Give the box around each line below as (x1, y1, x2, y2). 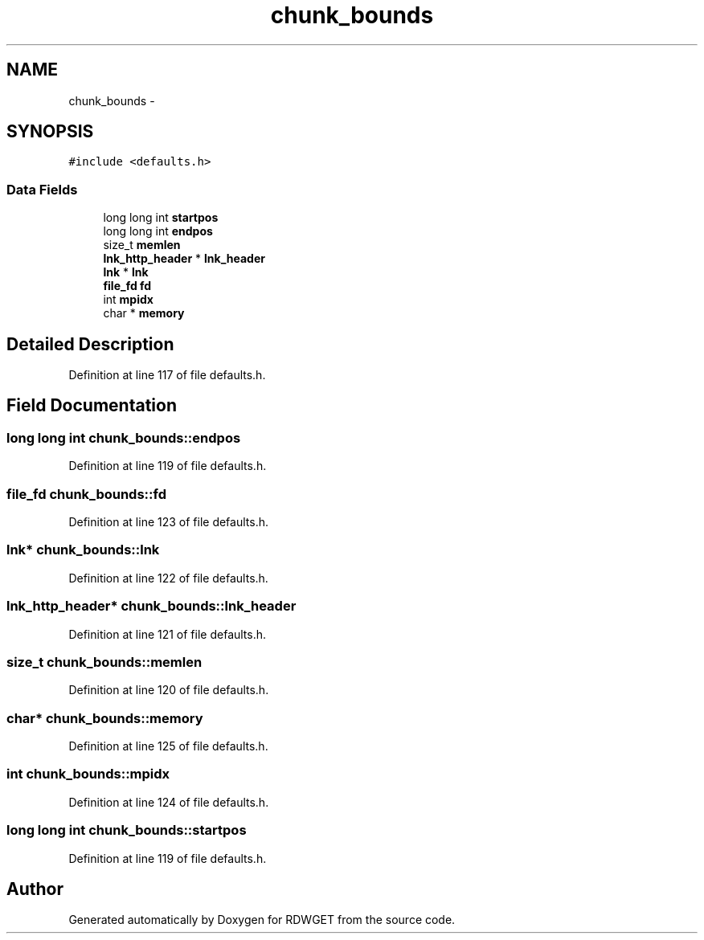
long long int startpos (103, 210, 219, 225)
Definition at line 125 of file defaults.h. (68, 739, 268, 753)
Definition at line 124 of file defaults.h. (68, 795, 269, 809)
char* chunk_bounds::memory (6, 709, 203, 726)
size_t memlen (103, 238, 181, 252)
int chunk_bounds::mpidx (6, 766, 170, 783)
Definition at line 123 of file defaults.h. (68, 515, 268, 529)
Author (6, 878, 63, 899)
